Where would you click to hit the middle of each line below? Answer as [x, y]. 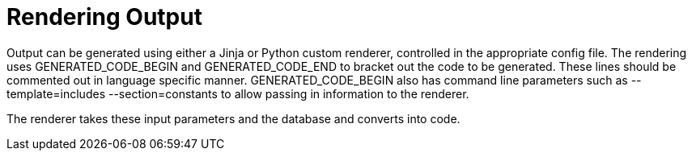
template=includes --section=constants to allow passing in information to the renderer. [238, 93]
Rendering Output [104, 17]
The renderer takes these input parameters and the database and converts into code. [233, 118]
